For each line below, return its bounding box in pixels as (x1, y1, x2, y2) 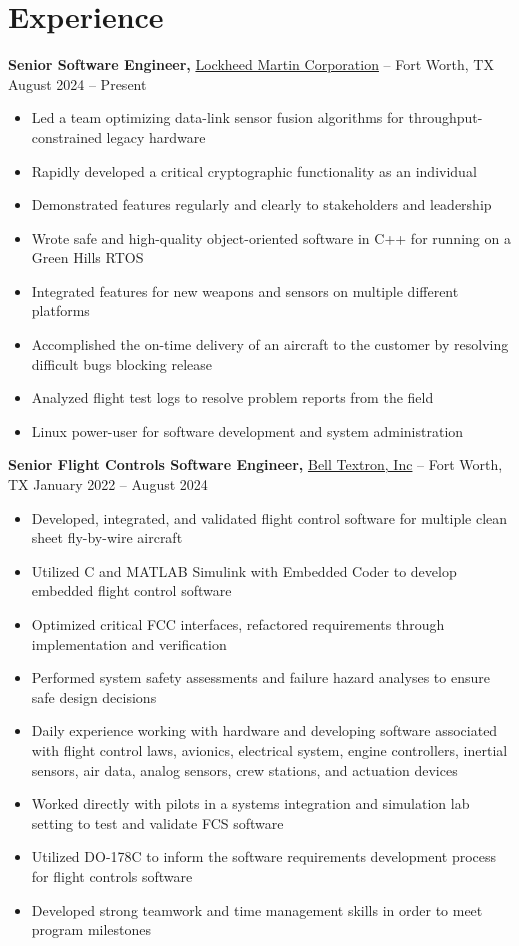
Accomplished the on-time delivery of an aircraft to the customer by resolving (31, 334, 509, 355)
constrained (31, 126, 102, 147)
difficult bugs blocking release (31, 353, 213, 374)
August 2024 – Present (8, 73, 147, 94)
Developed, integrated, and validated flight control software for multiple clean (31, 507, 508, 528)
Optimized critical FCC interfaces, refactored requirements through (31, 614, 445, 634)
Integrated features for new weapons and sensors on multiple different (31, 280, 459, 301)
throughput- (408, 107, 483, 128)
